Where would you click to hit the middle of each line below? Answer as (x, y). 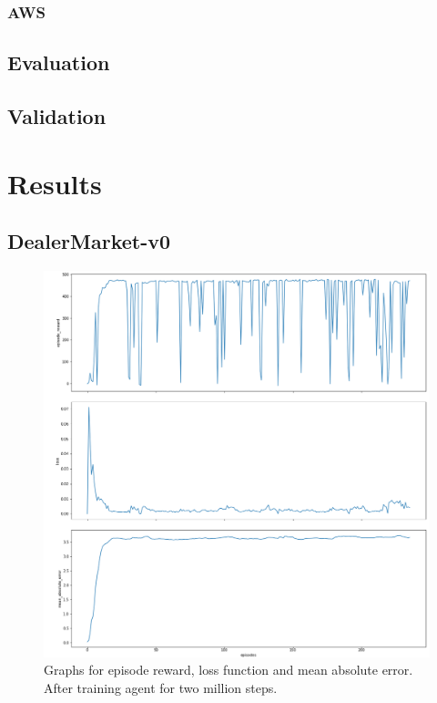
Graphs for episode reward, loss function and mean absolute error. (229, 670)
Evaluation (59, 62)
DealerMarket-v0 (89, 241)
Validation (57, 116)
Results (55, 183)
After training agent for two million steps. (161, 687)
